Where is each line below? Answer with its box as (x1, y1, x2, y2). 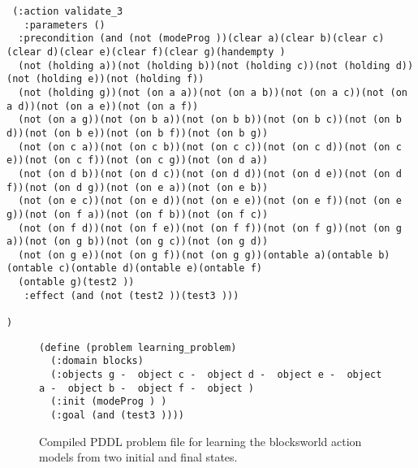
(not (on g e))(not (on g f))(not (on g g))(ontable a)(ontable (18, 249, 373, 261)
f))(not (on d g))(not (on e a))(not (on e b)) (6, 181, 269, 193)
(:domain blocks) (50, 355, 144, 367)
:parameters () (24, 19, 106, 31)
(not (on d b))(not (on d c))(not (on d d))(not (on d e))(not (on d (18, 167, 402, 180)
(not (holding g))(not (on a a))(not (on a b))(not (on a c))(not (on (18, 86, 407, 98)
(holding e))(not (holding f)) (35, 73, 205, 85)
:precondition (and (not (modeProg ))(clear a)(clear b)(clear (18, 32, 367, 45)
